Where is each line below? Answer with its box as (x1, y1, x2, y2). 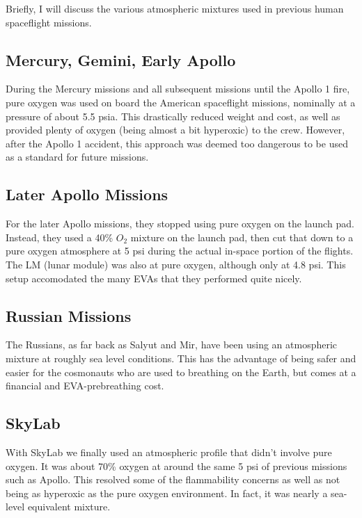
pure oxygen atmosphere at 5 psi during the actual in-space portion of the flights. (6, 243, 354, 258)
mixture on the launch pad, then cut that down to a (130, 229, 354, 244)
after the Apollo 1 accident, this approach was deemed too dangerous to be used (6, 136, 348, 150)
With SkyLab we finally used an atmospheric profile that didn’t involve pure (6, 444, 332, 459)
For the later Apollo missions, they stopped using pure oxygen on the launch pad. (6, 216, 354, 231)
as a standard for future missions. (6, 149, 149, 164)
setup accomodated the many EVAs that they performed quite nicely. (6, 270, 302, 285)
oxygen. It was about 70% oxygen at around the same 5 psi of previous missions (6, 458, 347, 473)
